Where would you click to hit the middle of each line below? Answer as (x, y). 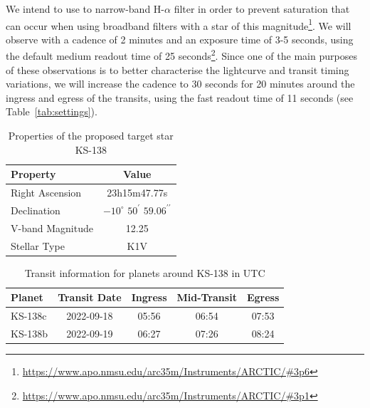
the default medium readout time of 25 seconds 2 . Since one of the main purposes (181, 55)
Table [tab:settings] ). (52, 111)
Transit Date (90, 297)
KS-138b (30, 333)
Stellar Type (38, 245)
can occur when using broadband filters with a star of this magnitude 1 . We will (179, 24)
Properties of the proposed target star (91, 136)
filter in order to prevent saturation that (262, 9)
